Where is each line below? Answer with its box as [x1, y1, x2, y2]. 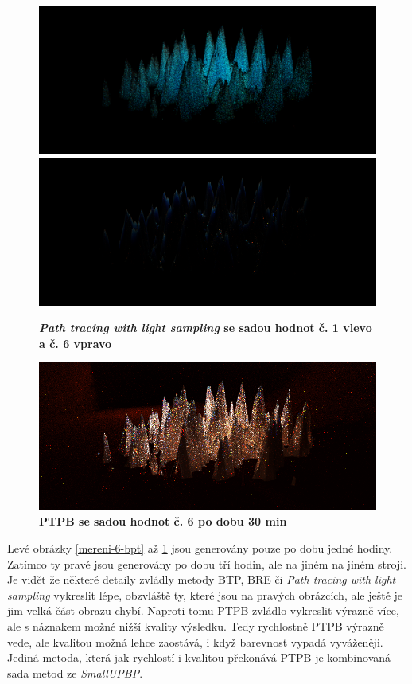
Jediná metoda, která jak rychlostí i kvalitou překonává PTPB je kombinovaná [7, 649, 391, 666]
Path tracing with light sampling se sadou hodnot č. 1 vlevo [39, 319, 372, 336]
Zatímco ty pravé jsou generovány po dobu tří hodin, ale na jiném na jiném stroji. [7, 555, 407, 572]
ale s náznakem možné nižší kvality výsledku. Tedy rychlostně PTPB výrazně [7, 618, 384, 635]
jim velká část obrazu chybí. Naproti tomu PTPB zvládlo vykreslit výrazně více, [7, 602, 399, 619]
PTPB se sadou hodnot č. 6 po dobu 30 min [39, 513, 287, 530]
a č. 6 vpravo [39, 334, 112, 351]
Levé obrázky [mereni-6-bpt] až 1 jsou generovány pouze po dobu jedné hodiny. [7, 540, 393, 557]
